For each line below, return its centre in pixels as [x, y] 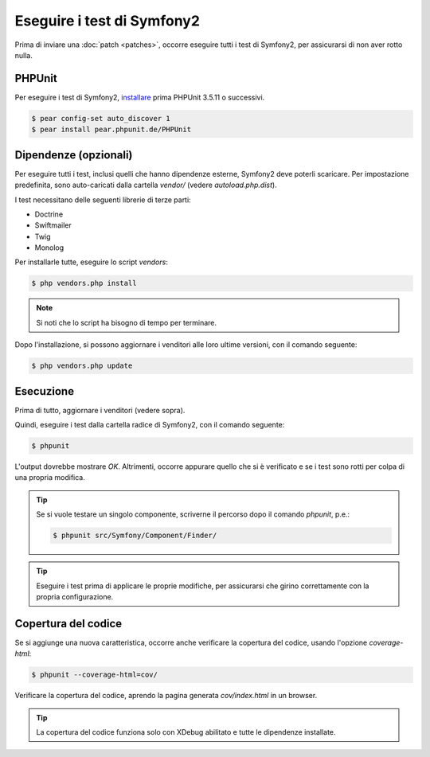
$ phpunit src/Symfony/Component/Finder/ [135, 536]
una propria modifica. [50, 478]
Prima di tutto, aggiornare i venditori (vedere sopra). [100, 410]
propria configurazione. [75, 596]
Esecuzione [45, 391]
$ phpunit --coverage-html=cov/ [95, 675]
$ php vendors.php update [82, 366]
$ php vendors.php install [84, 283]
